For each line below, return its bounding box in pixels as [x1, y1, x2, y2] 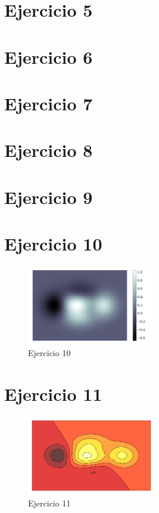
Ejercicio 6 [4, 44, 93, 69]
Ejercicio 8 [4, 138, 93, 162]
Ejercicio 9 [4, 184, 93, 209]
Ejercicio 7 [4, 91, 93, 115]
